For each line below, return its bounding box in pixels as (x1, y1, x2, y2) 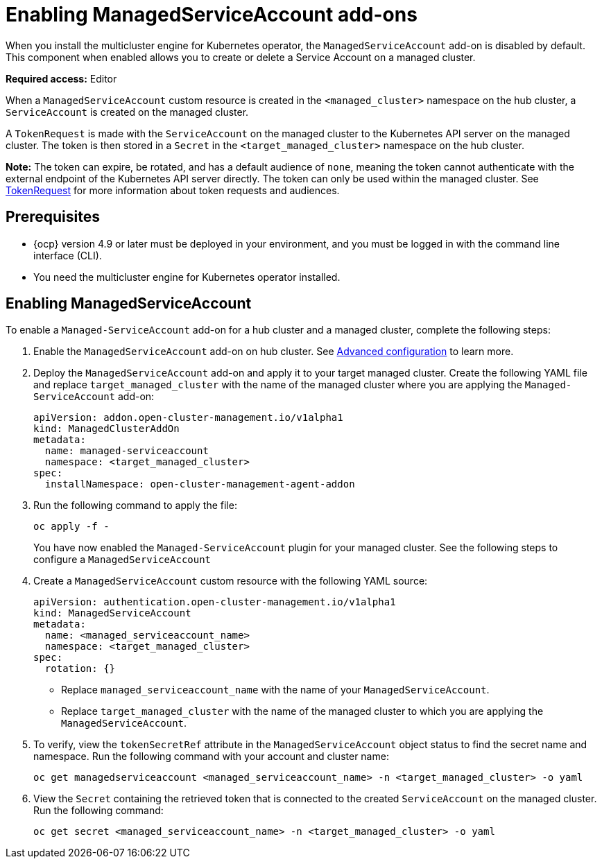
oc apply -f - (33, 521, 110, 533)
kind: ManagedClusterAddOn (33, 423, 180, 435)
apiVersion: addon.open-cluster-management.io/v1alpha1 (33, 412, 343, 424)
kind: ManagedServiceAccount (33, 607, 191, 619)
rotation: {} (44, 663, 116, 675)
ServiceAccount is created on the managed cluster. (6, 105, 249, 118)
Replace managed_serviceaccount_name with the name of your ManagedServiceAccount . (61, 684, 490, 696)
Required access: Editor (6, 72, 117, 85)
